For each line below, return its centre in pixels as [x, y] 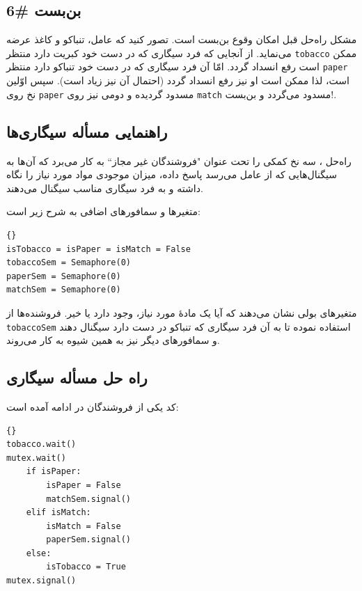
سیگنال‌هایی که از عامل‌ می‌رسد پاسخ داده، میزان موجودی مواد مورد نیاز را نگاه [172, 174]
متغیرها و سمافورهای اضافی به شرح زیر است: [103, 211]
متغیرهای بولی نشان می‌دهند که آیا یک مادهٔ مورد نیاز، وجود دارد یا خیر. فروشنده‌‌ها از [182, 312]
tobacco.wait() [41, 444]
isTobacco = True [86, 567]
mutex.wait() [36, 458]
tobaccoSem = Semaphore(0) [69, 263]
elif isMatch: [58, 513]
